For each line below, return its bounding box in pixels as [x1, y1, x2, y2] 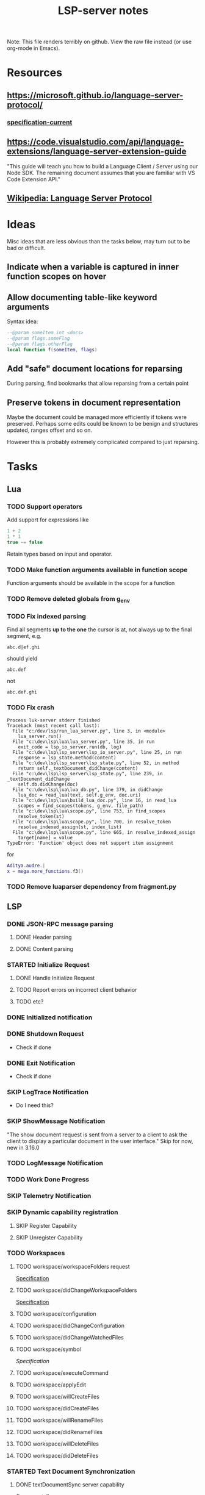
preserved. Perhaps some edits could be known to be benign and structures [7, 420, 198, 428]
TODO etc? [15, 998, 44, 1005]
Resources [7, 66, 63, 80]
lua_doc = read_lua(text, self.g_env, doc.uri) [18, 792, 141, 798]
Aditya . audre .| [7, 862, 46, 869]
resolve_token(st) [18, 813, 65, 819]
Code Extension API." [7, 175, 60, 183]
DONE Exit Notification [7, 1059, 76, 1067]
